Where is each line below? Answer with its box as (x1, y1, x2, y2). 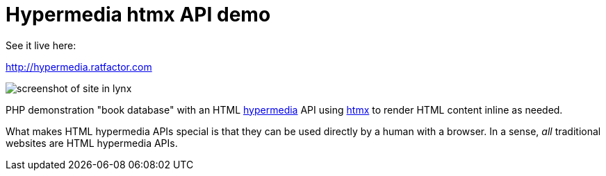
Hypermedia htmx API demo (6, 3, 271, 26)
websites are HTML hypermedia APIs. (6, 137, 178, 149)
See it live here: (6, 39, 76, 51)
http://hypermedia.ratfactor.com (6, 60, 152, 73)
